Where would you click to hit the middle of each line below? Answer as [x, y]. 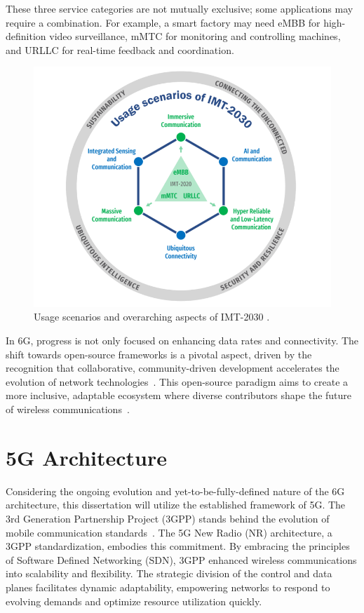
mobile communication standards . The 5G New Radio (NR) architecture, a [169, 532]
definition [26, 36]
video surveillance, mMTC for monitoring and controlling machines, [195, 36]
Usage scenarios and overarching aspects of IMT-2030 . [152, 317]
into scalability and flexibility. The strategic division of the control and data [169, 573]
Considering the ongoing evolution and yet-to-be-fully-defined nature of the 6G [175, 491]
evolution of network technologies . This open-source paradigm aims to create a [177, 381]
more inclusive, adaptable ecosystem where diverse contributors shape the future [179, 395]
